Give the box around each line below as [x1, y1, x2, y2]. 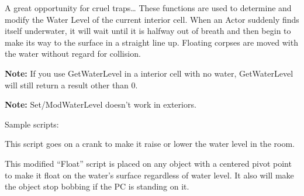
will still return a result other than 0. [5, 78, 138, 91]
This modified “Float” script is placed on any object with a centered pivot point [5, 157, 292, 169]
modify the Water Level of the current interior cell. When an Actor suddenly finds [5, 13, 299, 25]
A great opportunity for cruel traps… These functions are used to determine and [5, 2, 292, 13]
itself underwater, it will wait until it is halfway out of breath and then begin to [5, 25, 291, 37]
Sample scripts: [5, 118, 59, 130]
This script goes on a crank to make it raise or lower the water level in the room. [5, 137, 295, 150]
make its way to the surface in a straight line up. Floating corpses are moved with [5, 36, 298, 48]
